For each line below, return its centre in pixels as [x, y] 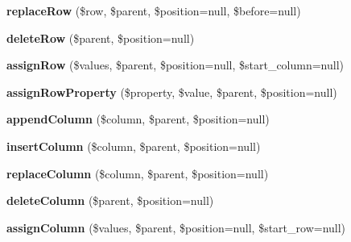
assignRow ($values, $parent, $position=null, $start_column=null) [175, 65]
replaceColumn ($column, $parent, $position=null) [138, 173]
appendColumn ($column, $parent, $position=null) [138, 119]
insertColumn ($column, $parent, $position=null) [134, 146]
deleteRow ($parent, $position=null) [101, 38]
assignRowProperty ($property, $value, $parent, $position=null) [172, 92]
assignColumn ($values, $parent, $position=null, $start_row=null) [176, 227]
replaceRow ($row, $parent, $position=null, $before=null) [154, 10]
